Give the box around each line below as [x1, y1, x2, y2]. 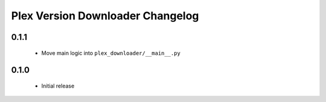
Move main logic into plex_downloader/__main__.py [41, 49, 181, 57]
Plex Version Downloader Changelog [11, 9, 199, 22]
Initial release [41, 82, 75, 89]
